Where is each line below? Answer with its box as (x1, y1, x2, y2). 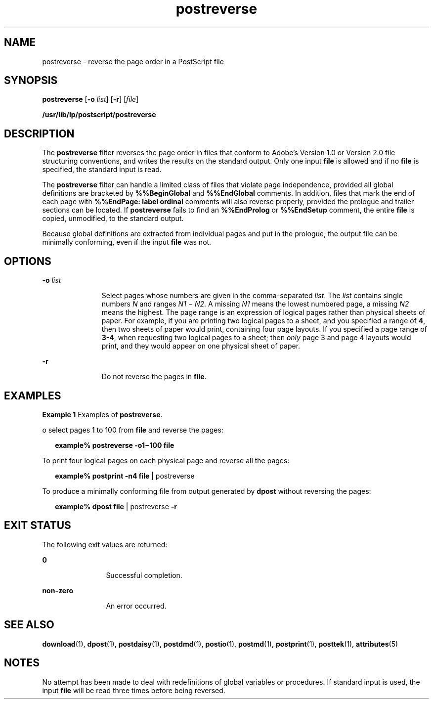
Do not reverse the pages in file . (101, 372, 207, 381)
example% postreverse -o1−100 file (55, 440, 174, 449)
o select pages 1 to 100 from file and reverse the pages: (42, 425, 223, 434)
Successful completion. (106, 571, 182, 579)
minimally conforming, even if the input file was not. (42, 238, 212, 247)
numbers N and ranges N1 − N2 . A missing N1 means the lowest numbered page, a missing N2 (101, 300, 409, 308)
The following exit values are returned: (42, 540, 168, 549)
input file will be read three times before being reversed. (42, 686, 225, 695)
